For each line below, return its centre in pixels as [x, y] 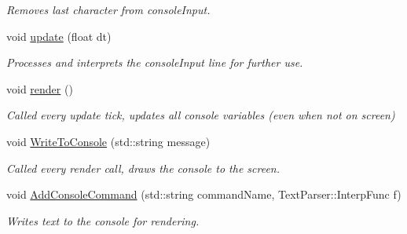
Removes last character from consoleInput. [108, 9]
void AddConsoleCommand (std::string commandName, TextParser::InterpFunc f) [204, 194]
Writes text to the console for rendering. [103, 220]
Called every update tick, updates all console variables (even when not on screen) [201, 115]
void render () [40, 88]
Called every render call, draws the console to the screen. [143, 168]
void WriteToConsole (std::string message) [108, 141]
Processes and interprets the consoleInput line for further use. [155, 62]
